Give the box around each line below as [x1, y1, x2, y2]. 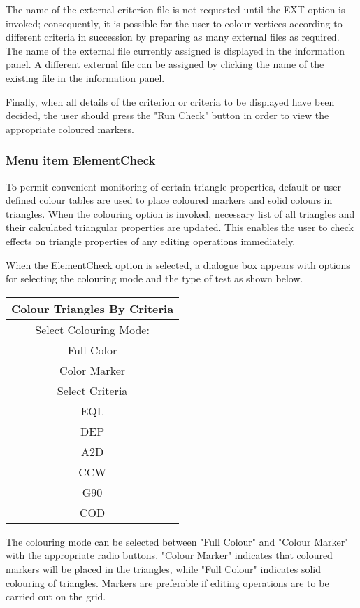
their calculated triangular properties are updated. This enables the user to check [6, 220, 354, 235]
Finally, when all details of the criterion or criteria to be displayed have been [6, 94, 335, 109]
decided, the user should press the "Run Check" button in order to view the [6, 108, 329, 123]
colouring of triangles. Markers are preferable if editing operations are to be [6, 575, 329, 590]
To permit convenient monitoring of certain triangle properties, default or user [6, 179, 342, 193]
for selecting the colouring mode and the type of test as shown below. [6, 271, 303, 286]
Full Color [67, 341, 117, 358]
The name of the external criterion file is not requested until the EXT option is [6, 2, 345, 16]
